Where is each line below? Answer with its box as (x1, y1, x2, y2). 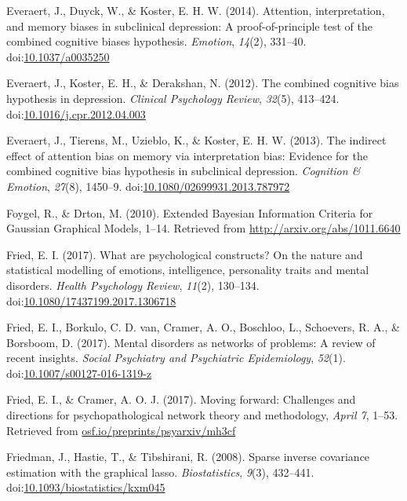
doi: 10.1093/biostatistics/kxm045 (6, 479, 165, 496)
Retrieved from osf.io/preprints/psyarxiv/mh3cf (6, 422, 236, 438)
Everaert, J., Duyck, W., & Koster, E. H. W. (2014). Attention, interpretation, (6, 2, 385, 18)
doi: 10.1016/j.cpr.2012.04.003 (6, 105, 146, 122)
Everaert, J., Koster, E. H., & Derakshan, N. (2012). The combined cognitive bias (6, 75, 399, 91)
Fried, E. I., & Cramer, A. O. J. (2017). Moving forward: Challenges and (6, 391, 356, 408)
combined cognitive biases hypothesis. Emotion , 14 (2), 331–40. (6, 33, 307, 49)
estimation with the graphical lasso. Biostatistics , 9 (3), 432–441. (6, 463, 314, 480)
